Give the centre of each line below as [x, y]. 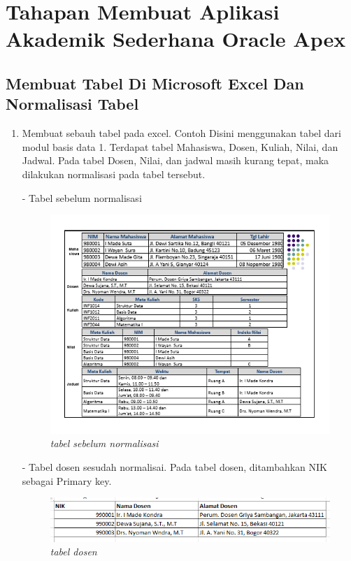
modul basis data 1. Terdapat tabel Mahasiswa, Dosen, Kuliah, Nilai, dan [180, 146]
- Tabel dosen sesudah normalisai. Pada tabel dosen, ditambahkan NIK [174, 467]
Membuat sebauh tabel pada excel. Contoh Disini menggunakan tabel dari [181, 133]
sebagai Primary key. [67, 480]
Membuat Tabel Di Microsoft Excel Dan [155, 83]
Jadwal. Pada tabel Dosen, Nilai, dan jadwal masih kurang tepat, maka [175, 160]
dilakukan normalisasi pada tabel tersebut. [114, 174]
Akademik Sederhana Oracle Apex [176, 39]
